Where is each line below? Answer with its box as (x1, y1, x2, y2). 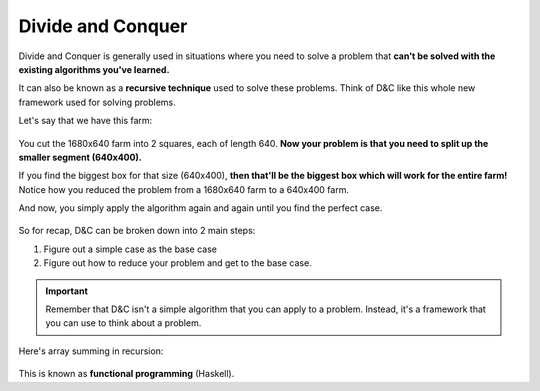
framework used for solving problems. (18, 96, 177, 108)
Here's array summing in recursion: (18, 345, 164, 357)
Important (45, 285, 89, 297)
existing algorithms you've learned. (18, 63, 170, 75)
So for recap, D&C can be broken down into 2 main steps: (18, 225, 256, 237)
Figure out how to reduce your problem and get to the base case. (43, 257, 312, 269)
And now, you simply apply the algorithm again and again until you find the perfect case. (18, 202, 383, 214)
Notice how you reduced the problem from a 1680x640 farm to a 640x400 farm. (18, 183, 350, 195)
